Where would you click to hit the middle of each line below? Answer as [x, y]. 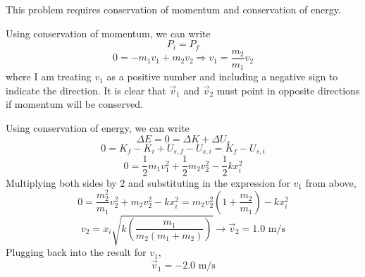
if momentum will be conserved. [74, 104]
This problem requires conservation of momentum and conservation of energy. [173, 9]
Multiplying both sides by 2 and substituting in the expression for [148, 182]
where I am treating [49, 76]
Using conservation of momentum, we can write [108, 33]
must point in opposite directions [288, 90]
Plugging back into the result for [76, 252]
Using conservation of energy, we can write [98, 127]
